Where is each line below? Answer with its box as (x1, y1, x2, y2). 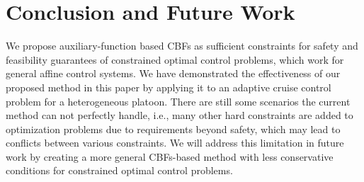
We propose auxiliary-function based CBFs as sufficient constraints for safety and (6, 38, 358, 53)
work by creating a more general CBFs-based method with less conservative (6, 149, 334, 164)
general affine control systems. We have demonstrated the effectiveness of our (6, 66, 341, 81)
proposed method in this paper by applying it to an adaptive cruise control (6, 79, 331, 94)
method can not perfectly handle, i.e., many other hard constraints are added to (6, 108, 353, 123)
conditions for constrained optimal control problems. (6, 163, 233, 178)
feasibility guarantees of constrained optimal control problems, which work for (6, 52, 344, 67)
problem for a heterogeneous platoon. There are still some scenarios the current (6, 93, 351, 108)
